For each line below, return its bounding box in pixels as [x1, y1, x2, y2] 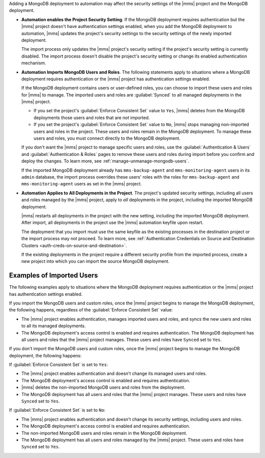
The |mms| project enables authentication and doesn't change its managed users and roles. [21, 370, 207, 376]
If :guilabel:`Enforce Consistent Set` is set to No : [9, 407, 106, 413]
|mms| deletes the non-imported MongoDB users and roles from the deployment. [21, 384, 185, 391]
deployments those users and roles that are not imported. [33, 115, 150, 121]
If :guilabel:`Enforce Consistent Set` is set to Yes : [9, 362, 108, 367]
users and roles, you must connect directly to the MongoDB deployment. [33, 135, 181, 141]
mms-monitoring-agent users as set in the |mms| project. [21, 181, 142, 187]
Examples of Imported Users [9, 271, 98, 280]
